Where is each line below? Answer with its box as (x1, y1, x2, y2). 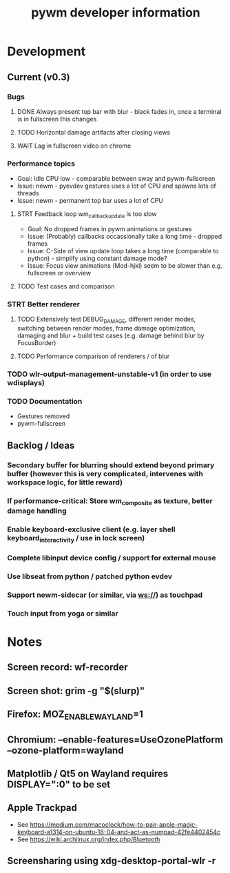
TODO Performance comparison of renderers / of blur (17, 352, 170, 360)
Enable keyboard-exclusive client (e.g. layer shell (7, 524, 176, 534)
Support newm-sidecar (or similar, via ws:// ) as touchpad (7, 590, 203, 600)
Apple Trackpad (7, 802, 78, 814)
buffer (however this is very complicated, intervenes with (7, 469, 203, 478)
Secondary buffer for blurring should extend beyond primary (7, 460, 215, 470)
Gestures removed (17, 412, 70, 420)
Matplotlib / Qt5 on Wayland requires (7, 767, 169, 779)
